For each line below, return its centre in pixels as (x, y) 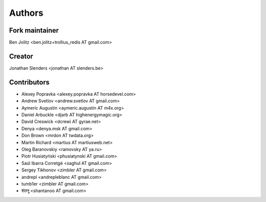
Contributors (29, 82)
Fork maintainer (34, 30)
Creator (21, 56)
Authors (26, 13)
